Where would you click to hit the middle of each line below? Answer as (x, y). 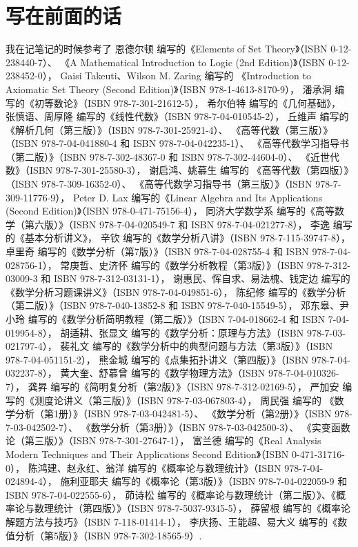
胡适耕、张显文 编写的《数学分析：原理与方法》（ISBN (182, 332)
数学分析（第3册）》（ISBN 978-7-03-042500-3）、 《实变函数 (220, 427)
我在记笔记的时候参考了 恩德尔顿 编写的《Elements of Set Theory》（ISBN (167, 49)
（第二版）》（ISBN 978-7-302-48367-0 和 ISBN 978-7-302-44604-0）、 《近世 (168, 156)
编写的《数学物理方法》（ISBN (198, 373)
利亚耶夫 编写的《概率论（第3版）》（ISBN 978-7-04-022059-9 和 (209, 481)
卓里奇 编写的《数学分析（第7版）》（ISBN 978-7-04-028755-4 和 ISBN (157, 251)
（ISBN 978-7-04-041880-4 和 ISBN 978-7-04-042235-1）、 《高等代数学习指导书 (178, 143)
